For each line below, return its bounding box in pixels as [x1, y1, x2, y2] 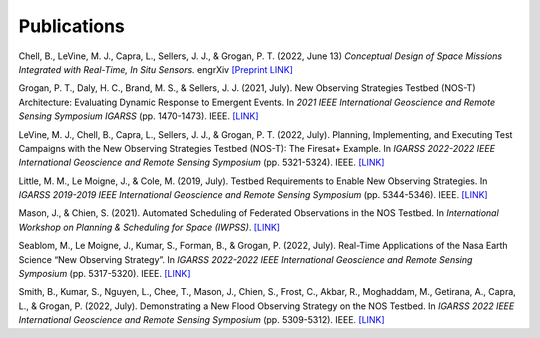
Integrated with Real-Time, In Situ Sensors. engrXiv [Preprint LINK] [18, 63, 294, 75]
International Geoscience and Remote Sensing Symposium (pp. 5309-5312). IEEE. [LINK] [18, 314, 385, 326]
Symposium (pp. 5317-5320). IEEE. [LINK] [18, 268, 191, 280]
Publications [18, 15, 125, 37]
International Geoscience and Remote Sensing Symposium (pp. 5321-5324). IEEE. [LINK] [18, 156, 385, 169]
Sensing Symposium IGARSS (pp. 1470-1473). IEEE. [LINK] [18, 110, 259, 122]
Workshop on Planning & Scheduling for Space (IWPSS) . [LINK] [18, 221, 280, 233]
